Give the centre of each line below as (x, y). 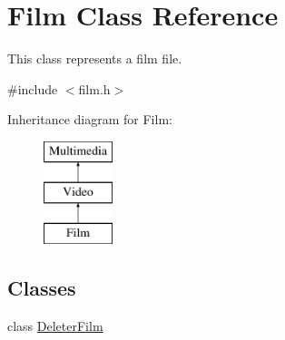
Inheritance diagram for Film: (90, 119)
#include (33, 88)
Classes (42, 288)
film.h (94, 88)
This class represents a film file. (95, 58)
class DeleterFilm (55, 326)
